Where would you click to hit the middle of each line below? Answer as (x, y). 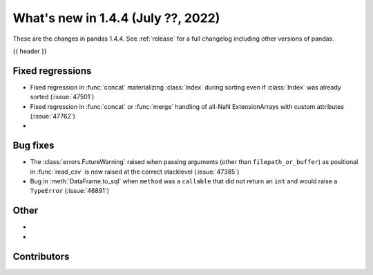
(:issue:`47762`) (53, 116)
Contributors (41, 256)
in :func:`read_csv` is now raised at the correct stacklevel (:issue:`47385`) (135, 172)
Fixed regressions (52, 71)
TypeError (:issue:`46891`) (70, 191)
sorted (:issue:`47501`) (62, 97)
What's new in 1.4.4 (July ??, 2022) (116, 18)
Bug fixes (34, 146)
